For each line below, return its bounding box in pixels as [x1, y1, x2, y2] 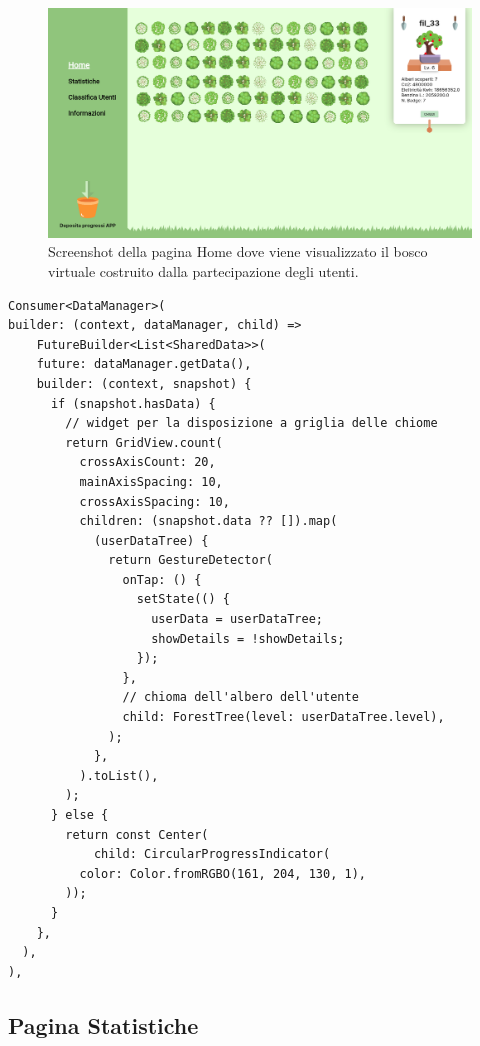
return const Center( [65, 827, 209, 842]
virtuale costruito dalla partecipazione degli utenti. [48, 260, 359, 281]
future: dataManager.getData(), [36, 357, 252, 372]
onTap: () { [122, 572, 202, 587]
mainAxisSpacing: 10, [79, 474, 223, 489]
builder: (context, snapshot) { [36, 376, 252, 391]
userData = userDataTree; [151, 612, 323, 627]
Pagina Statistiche [8, 1009, 199, 1040]
